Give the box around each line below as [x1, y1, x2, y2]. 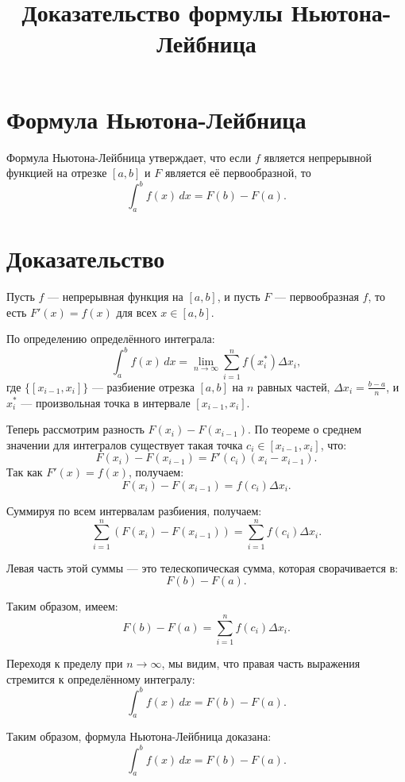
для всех [116, 303, 157, 320]
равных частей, [256, 378, 330, 395]
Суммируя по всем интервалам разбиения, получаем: [6, 502, 262, 518]
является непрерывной [264, 148, 372, 165]
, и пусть [217, 288, 260, 305]
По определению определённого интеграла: [6, 330, 215, 347]
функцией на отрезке [6, 164, 107, 181]
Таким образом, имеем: [6, 598, 118, 614]
